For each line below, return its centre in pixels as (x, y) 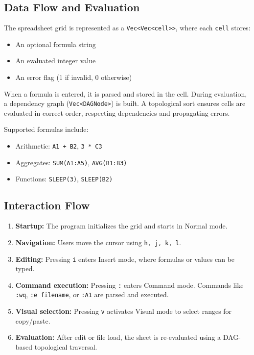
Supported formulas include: (46, 129)
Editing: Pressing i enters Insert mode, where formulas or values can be (125, 259)
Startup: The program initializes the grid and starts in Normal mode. (121, 226)
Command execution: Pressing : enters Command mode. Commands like (129, 285)
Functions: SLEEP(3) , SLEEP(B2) (64, 179)
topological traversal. (66, 346)
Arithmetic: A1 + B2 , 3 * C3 (59, 146)
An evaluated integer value (56, 61)
